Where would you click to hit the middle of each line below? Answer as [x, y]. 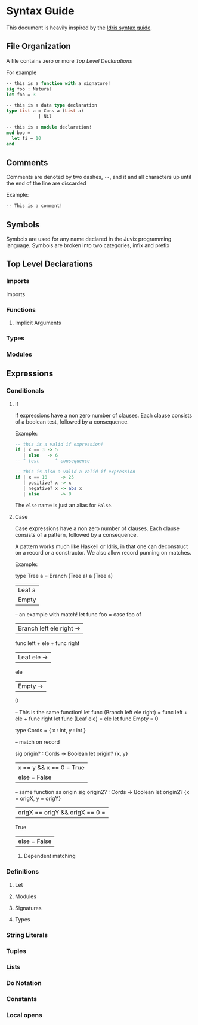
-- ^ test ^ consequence [52, 461]
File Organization [39, 46]
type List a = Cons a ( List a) [45, 111]
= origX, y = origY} [38, 799]
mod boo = [18, 133]
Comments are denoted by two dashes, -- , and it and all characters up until [99, 177]
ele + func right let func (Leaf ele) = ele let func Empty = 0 [86, 719]
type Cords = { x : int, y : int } [50, 731]
